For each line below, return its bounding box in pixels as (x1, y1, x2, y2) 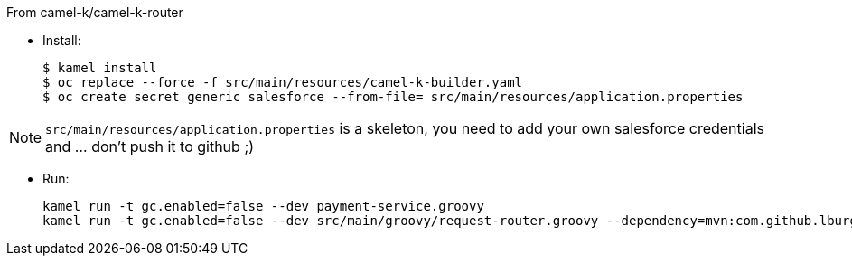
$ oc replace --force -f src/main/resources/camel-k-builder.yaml (42, 75, 523, 89)
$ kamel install (42, 61, 157, 75)
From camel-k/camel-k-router (6, 5, 183, 20)
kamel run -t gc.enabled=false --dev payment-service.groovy (42, 199, 484, 213)
